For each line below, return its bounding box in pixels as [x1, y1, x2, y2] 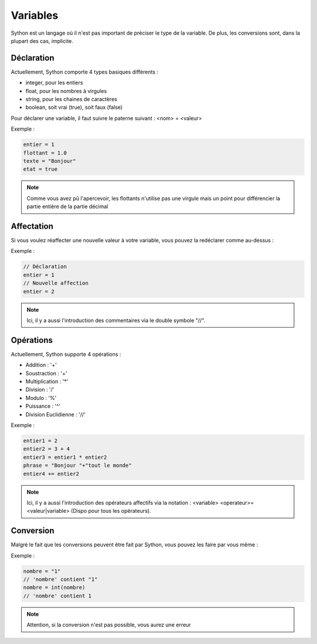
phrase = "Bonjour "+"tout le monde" [23, 462, 132, 469]
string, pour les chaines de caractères [25, 96, 117, 103]
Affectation [11, 221, 54, 231]
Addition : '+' [25, 362, 57, 369]
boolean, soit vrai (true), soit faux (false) [25, 104, 123, 111]
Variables [11, 9, 59, 22]
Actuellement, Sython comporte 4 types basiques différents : [11, 68, 158, 75]
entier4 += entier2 [23, 471, 79, 477]
